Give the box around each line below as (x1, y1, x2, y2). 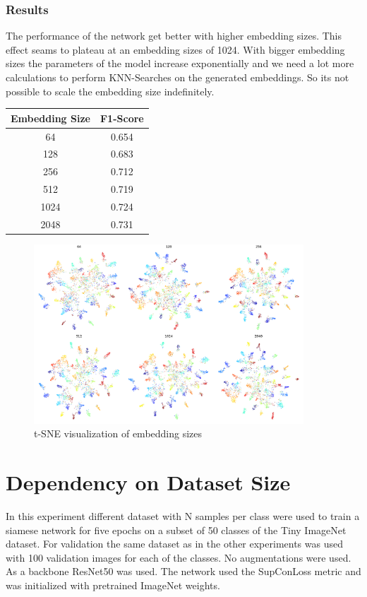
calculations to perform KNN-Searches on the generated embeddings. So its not (6, 70, 349, 84)
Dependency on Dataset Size (6, 467, 291, 496)
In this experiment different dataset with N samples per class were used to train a (6, 508, 360, 523)
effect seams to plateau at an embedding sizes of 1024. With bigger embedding (6, 42, 345, 57)
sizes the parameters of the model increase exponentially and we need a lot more (6, 56, 354, 71)
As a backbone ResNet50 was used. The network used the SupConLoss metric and (6, 564, 361, 579)
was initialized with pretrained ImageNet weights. (6, 577, 220, 592)
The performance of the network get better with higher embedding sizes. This (6, 28, 342, 43)
